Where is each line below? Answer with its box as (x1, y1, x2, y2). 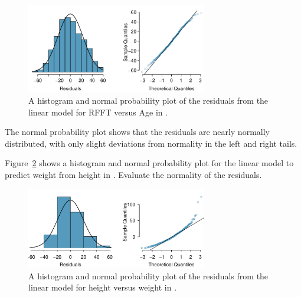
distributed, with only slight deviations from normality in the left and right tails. (5, 137, 297, 149)
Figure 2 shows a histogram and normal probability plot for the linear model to (5, 157, 294, 169)
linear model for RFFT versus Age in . (28, 105, 168, 118)
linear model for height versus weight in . (28, 281, 177, 293)
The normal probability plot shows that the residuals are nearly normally (5, 126, 270, 138)
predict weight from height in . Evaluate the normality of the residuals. (5, 168, 262, 180)
